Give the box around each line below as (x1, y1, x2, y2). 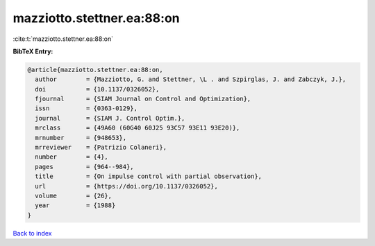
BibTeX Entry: (12, 47, 53, 55)
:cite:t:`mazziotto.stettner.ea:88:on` (12, 35, 114, 43)
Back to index (12, 229, 52, 237)
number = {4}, (35, 153, 109, 161)
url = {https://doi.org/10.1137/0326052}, (35, 182, 218, 190)
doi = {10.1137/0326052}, (35, 85, 160, 93)
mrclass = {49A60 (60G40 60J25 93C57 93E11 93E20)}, (35, 124, 240, 132)
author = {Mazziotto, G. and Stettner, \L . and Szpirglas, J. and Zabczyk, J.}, (35, 76, 347, 83)
